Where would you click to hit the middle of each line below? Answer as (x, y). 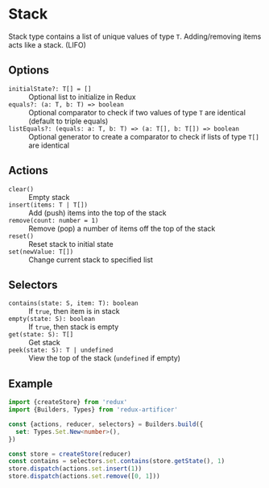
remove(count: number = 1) (54, 220)
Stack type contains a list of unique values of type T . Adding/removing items (135, 36)
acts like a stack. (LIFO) (48, 44)
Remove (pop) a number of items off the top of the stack (122, 228)
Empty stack (49, 197)
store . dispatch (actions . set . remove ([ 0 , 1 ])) (84, 477)
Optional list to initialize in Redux (82, 97)
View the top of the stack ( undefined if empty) (105, 358)
